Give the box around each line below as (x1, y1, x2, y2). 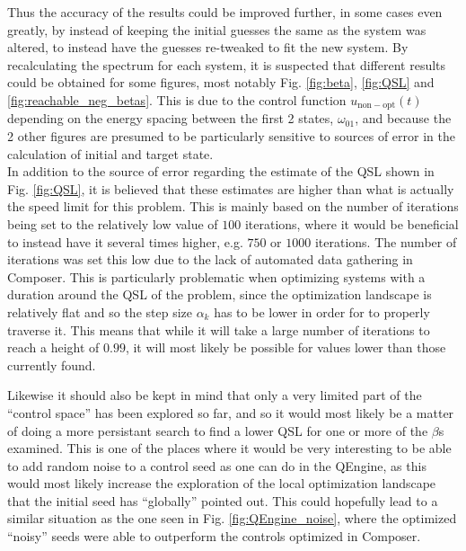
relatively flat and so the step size (7, 302, 192, 321)
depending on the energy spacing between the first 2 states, (7, 109, 334, 128)
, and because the (355, 109, 452, 128)
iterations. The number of (314, 232, 457, 251)
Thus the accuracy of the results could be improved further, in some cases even (7, 3, 443, 21)
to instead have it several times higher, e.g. (7, 232, 243, 251)
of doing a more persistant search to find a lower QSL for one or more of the (7, 421, 428, 440)
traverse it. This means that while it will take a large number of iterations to (7, 320, 430, 339)
